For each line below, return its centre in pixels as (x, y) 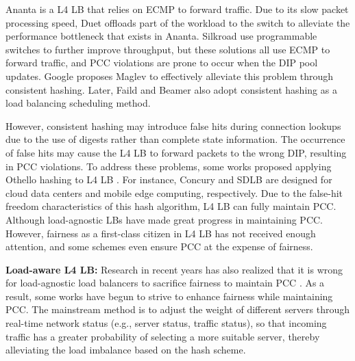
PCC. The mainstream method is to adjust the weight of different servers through (178, 309)
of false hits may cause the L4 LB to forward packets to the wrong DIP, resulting (176, 152)
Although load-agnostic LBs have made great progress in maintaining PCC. (164, 219)
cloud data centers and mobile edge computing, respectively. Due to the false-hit (174, 192)
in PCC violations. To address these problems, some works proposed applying (169, 166)
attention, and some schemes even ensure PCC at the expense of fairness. (159, 246)
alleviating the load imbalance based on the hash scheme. (126, 350)
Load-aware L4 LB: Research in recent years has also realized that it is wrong (174, 269)
